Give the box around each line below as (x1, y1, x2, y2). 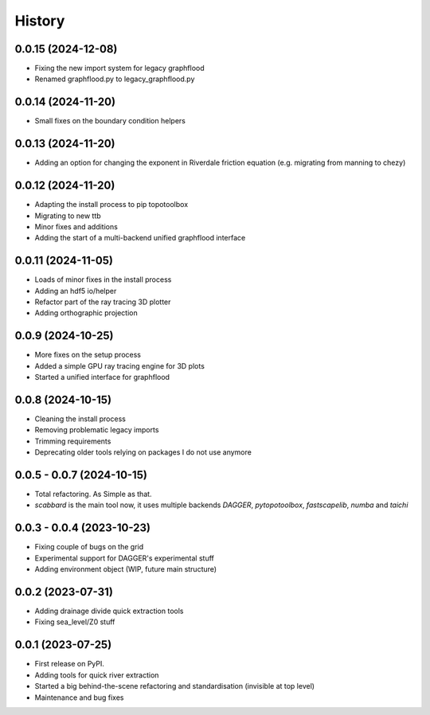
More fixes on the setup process (34, 350, 141, 360)
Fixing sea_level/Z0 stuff (34, 617, 115, 627)
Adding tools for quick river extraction (34, 670, 159, 680)
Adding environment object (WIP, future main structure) (34, 565, 217, 574)
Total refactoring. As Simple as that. (34, 490, 152, 499)
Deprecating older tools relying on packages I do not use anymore (34, 447, 252, 457)
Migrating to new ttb (34, 211, 101, 221)
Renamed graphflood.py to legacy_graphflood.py (34, 74, 195, 84)
